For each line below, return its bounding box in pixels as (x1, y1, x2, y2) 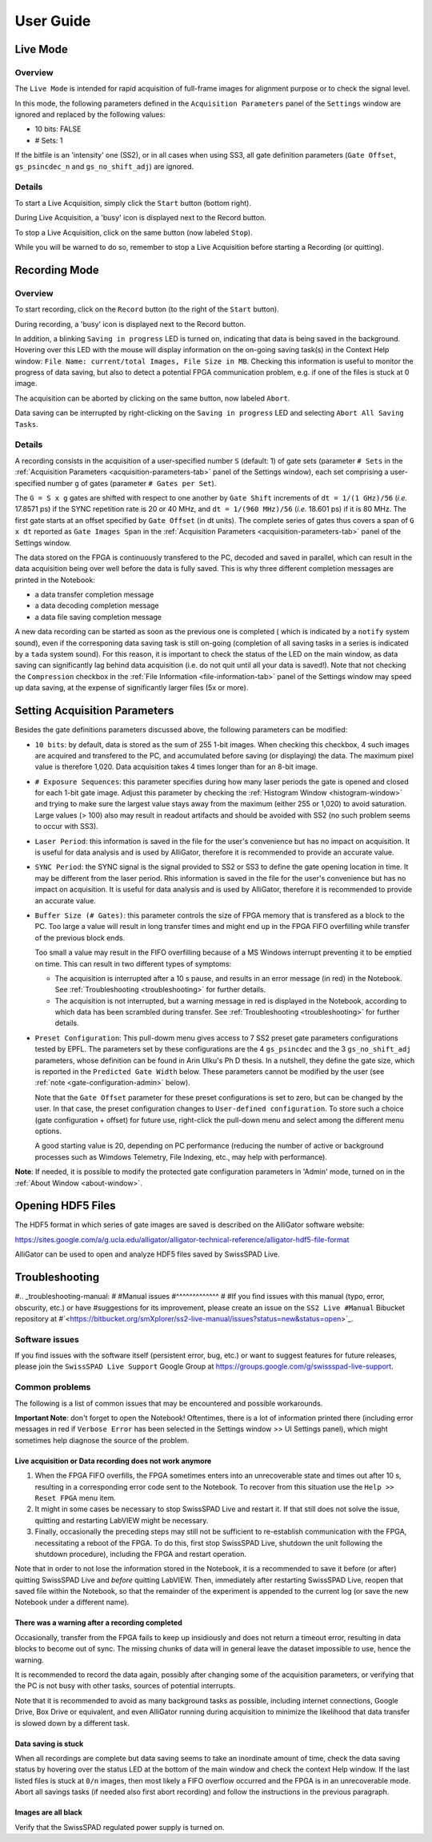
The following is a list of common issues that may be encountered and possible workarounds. (14, 1398, 323, 1408)
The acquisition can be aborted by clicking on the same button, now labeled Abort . (14, 393, 290, 403)
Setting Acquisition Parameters (14, 704, 174, 718)
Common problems (14, 1381, 91, 1393)
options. (34, 1126, 62, 1136)
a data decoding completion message (34, 601, 159, 610)
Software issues (14, 1333, 80, 1345)
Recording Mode (14, 263, 99, 276)
